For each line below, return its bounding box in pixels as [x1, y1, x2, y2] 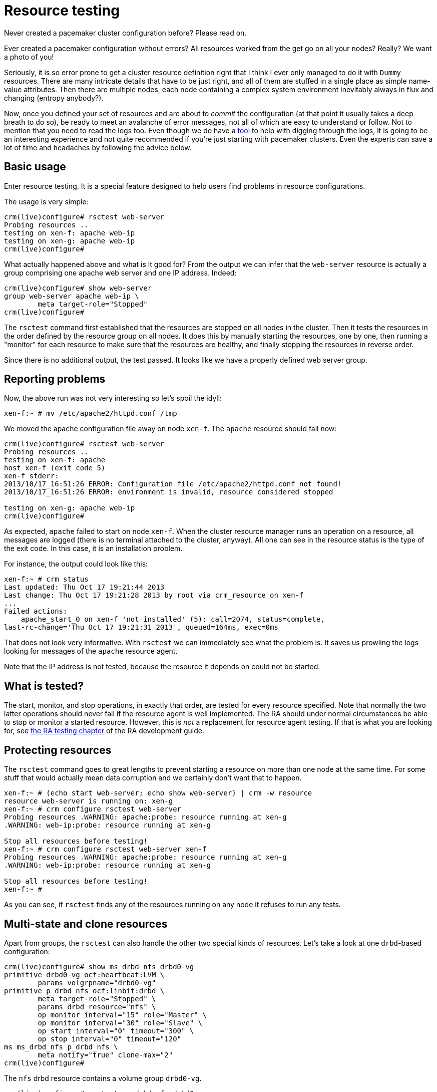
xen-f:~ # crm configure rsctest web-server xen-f [4, 845, 207, 854]
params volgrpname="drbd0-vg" [38, 978, 156, 987]
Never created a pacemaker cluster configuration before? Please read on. [4, 28, 247, 37]
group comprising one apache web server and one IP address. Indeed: [4, 268, 237, 277]
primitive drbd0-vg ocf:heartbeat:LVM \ [4, 970, 165, 979]
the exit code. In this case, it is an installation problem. [4, 544, 183, 553]
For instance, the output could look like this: [4, 560, 148, 569]
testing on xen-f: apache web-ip [4, 228, 135, 237]
